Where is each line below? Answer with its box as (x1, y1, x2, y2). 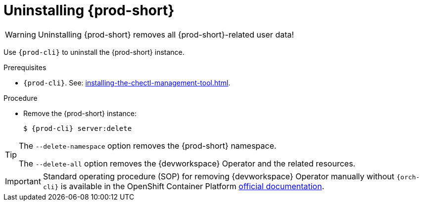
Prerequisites (3, 63, 47, 72)
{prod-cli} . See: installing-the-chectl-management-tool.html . (23, 78, 231, 87)
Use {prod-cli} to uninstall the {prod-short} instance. (3, 47, 185, 56)
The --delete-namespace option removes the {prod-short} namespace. (19, 140, 277, 151)
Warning (5, 29, 36, 40)
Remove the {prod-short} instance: (23, 109, 137, 118)
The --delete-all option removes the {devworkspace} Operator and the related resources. (19, 158, 356, 168)
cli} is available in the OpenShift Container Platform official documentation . (43, 181, 325, 191)
